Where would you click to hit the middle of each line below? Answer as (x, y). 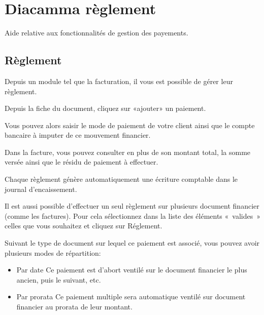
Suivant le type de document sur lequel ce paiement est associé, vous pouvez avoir (132, 243)
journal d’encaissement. (41, 189)
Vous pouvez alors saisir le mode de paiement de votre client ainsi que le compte (130, 125)
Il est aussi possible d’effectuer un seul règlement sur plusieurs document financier (132, 206)
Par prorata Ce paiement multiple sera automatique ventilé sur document (131, 297)
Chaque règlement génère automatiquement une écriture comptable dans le (121, 179)
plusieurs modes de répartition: (53, 252)
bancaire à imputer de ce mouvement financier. (78, 135)
